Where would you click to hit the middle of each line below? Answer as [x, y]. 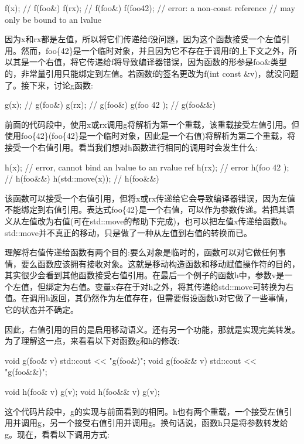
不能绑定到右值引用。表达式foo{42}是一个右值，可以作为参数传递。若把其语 [150, 209]
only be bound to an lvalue [53, 19]
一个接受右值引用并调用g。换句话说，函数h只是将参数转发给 [173, 423]
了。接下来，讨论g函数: [49, 85]
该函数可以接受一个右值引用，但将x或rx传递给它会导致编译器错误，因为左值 [150, 198]
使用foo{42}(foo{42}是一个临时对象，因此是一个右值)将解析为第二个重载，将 [150, 136]
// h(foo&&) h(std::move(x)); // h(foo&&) [82, 178]
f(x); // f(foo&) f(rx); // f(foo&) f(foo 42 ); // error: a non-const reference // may [150, 8]
